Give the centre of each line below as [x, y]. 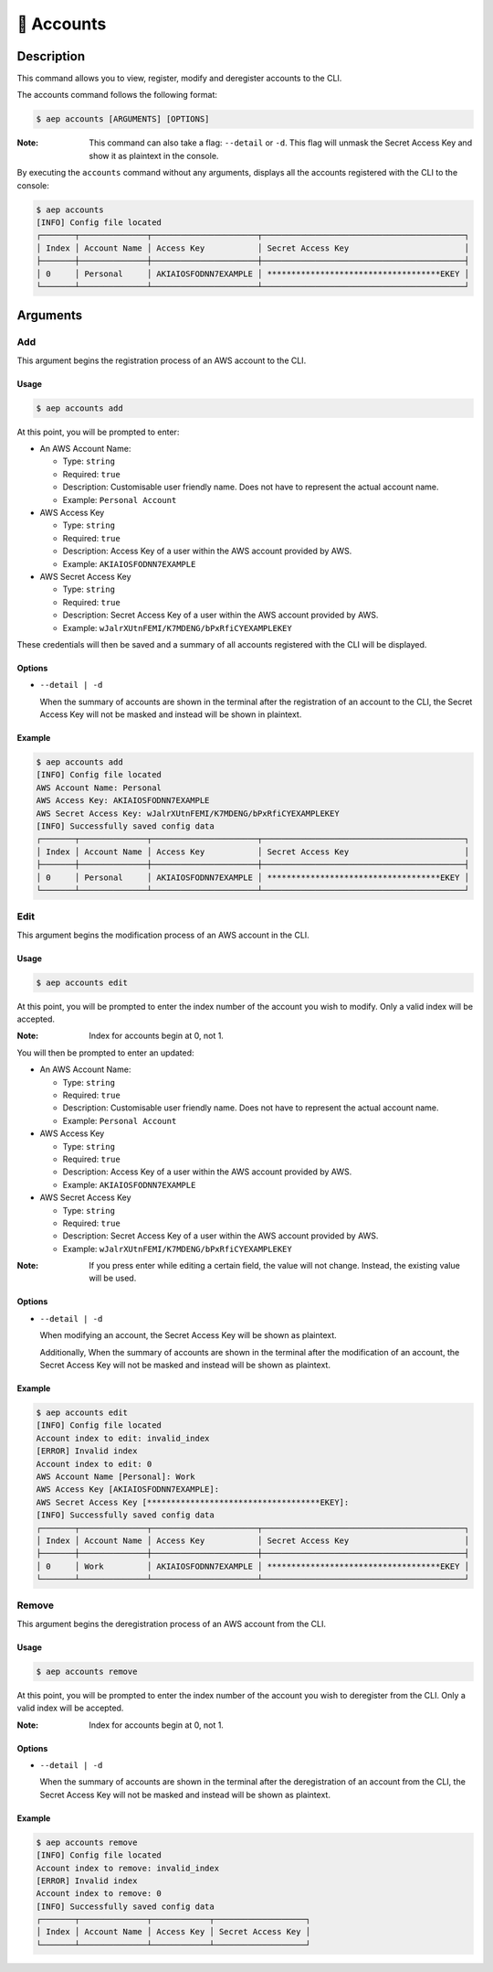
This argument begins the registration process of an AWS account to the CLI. [162, 360]
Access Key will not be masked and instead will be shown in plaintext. [171, 714]
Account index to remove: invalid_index [127, 1868]
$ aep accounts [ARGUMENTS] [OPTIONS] [123, 119]
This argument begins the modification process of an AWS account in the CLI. [163, 935]
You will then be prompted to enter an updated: [106, 1053]
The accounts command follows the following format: [117, 95]
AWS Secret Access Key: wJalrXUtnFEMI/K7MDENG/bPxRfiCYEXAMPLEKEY [188, 813]
